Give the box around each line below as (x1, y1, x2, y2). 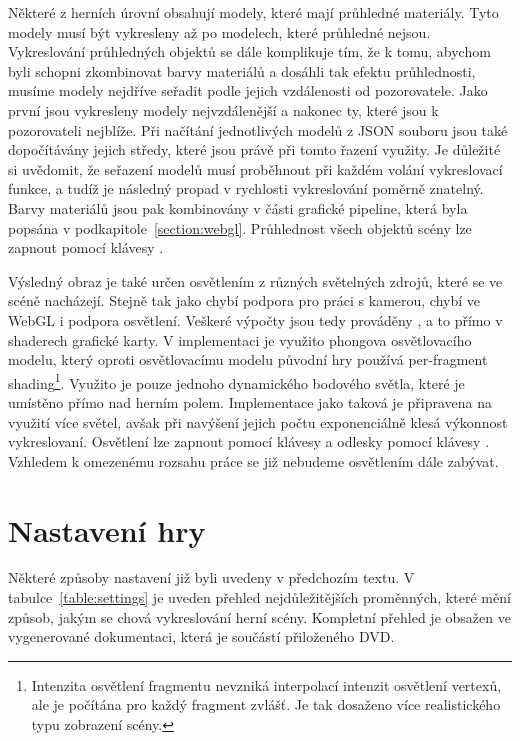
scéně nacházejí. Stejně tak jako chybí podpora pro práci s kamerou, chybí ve (8, 290, 481, 311)
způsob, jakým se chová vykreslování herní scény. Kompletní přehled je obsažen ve (8, 606, 511, 627)
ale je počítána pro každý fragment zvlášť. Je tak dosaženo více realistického (31, 694, 501, 715)
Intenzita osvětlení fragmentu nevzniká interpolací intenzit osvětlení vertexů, (31, 674, 502, 695)
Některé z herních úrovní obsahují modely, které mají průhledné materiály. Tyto (8, 2, 499, 22)
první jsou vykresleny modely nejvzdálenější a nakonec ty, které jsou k (8, 99, 439, 120)
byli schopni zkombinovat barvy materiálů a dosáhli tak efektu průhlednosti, (8, 60, 476, 81)
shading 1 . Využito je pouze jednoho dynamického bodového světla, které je (8, 369, 465, 393)
